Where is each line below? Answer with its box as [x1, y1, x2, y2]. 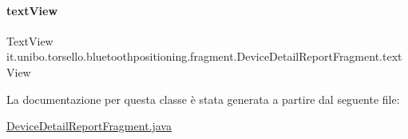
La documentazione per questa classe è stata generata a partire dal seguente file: [6, 90, 400, 107]
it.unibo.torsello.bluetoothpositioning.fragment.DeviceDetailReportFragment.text [6, 48, 402, 65]
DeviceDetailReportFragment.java [6, 117, 172, 134]
